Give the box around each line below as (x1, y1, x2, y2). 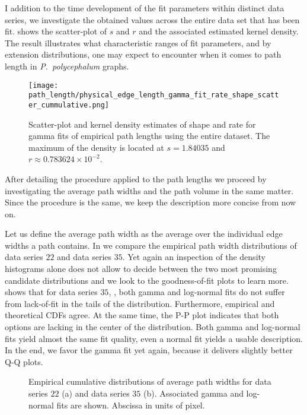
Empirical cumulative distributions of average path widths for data (28, 375, 271, 388)
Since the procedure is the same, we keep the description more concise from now (5, 196, 296, 208)
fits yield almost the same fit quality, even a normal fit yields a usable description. (5, 332, 303, 344)
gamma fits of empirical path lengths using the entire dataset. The (28, 129, 270, 142)
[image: (28, 81, 59, 90)
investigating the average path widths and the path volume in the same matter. (5, 184, 294, 197)
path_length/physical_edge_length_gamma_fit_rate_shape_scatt (28, 91, 279, 100)
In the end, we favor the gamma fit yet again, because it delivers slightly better (5, 344, 293, 356)
